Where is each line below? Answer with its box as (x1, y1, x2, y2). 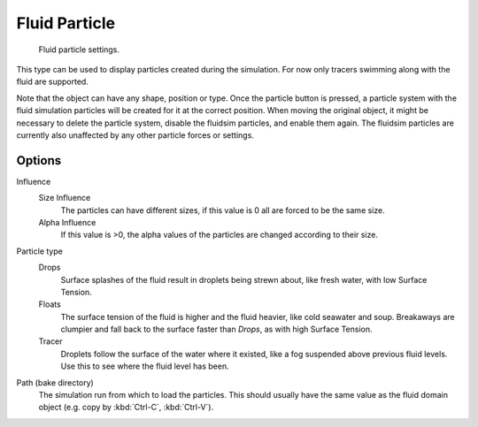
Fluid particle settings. (38, 44, 119, 55)
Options (16, 153, 62, 168)
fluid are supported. (16, 76, 89, 88)
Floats (38, 299, 61, 309)
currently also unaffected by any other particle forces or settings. (16, 129, 254, 141)
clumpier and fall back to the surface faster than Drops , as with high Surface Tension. (60, 324, 373, 335)
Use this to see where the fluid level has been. (60, 361, 229, 371)
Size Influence (38, 193, 91, 203)
